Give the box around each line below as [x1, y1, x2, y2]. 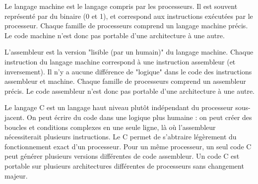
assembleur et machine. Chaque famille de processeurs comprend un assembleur [4, 76, 246, 86]
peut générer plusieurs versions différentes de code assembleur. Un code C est [4, 151, 240, 161]
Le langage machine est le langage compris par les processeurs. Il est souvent [4, 1, 238, 11]
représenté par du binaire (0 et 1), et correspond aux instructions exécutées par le [4, 10, 253, 21]
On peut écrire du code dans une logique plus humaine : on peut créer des [27, 112, 252, 122]
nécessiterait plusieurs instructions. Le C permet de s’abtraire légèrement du [4, 131, 237, 142]
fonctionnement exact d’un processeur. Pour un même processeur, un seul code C [4, 141, 252, 151]
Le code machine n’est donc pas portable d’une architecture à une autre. [4, 30, 225, 40]
